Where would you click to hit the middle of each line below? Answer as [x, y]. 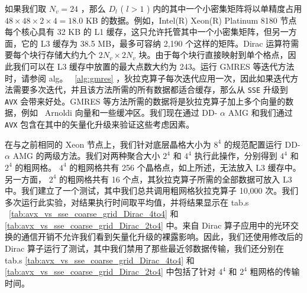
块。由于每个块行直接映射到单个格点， [213, 55]
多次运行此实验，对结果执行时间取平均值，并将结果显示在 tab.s [127, 202]
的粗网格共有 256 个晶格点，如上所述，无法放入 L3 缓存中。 [185, 167]
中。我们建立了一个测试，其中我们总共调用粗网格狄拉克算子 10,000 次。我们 [152, 191]
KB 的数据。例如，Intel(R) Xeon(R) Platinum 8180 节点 [191, 20]
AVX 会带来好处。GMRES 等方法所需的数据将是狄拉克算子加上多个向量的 [145, 101]
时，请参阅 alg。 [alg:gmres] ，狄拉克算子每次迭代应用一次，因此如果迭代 [148, 78]
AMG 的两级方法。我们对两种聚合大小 [86, 156]
